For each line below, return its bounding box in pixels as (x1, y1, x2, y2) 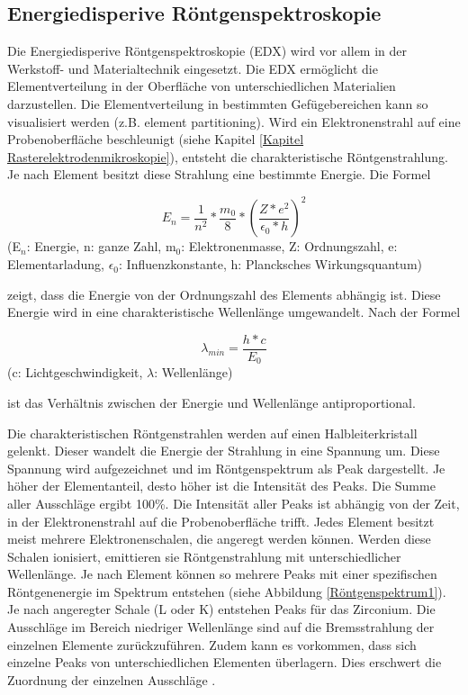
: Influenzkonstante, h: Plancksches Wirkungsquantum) (119, 255, 422, 274)
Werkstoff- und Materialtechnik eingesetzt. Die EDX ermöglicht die (7, 59, 378, 77)
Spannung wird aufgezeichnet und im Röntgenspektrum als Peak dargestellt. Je (7, 458, 445, 477)
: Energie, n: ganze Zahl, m (26, 237, 176, 256)
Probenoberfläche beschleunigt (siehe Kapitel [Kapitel (7, 130, 304, 149)
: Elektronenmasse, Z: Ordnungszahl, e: (181, 237, 398, 256)
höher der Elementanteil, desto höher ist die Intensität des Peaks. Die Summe (7, 476, 436, 495)
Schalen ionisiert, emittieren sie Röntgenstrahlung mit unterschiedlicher (7, 546, 401, 565)
